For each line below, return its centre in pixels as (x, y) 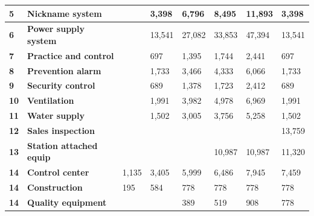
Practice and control (71, 55)
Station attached (62, 145)
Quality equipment (67, 202)
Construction (55, 187)
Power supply (56, 29)
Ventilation (51, 100)
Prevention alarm (64, 70)
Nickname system (65, 13)
